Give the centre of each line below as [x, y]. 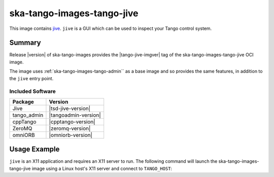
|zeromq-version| [70, 128]
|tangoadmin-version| [75, 115]
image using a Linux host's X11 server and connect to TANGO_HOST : [102, 168]
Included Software [32, 91]
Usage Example [35, 149]
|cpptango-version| [72, 122]
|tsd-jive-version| [70, 108]
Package [23, 101]
